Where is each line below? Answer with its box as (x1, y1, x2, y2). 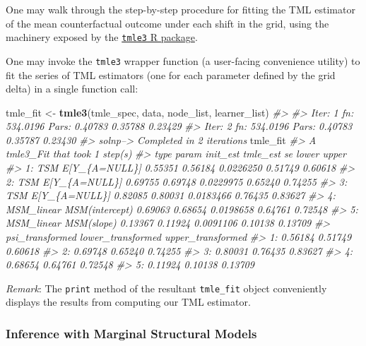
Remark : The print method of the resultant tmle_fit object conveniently (6, 280, 327, 295)
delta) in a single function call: (6, 81, 138, 96)
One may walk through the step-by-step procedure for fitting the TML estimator (6, 2, 355, 16)
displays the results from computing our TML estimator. (6, 294, 251, 309)
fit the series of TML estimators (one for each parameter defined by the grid (6, 67, 336, 82)
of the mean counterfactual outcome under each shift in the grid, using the (6, 16, 329, 30)
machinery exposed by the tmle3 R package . (6, 30, 198, 44)
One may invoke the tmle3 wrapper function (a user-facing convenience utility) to (6, 53, 360, 68)
